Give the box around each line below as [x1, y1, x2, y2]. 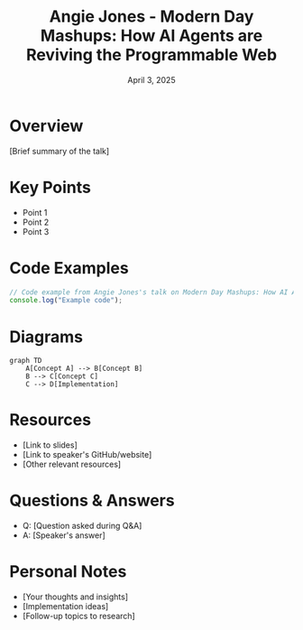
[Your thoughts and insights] [22, 591, 129, 602]
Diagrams [9, 327, 84, 347]
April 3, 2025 [127, 74, 176, 85]
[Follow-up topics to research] [22, 611, 135, 622]
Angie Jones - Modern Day [49, 6, 254, 27]
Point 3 [22, 226, 50, 236]
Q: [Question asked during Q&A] [22, 521, 142, 532]
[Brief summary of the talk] [9, 145, 110, 156]
